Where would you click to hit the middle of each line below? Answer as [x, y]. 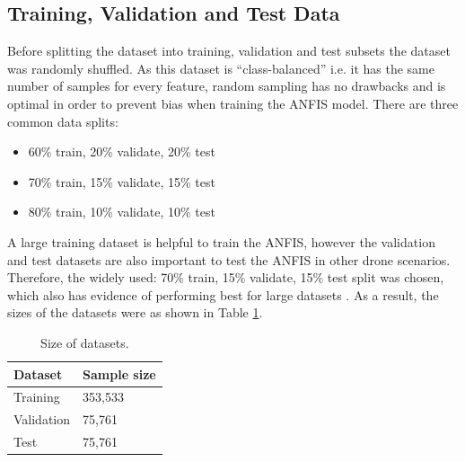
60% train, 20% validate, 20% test [122, 151]
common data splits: [63, 121]
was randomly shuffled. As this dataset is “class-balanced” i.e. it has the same [221, 68]
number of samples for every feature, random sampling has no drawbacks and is [227, 86]
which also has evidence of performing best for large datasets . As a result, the [223, 294]
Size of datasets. [85, 342]
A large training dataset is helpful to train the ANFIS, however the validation [221, 241]
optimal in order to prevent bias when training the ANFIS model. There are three [233, 103]
